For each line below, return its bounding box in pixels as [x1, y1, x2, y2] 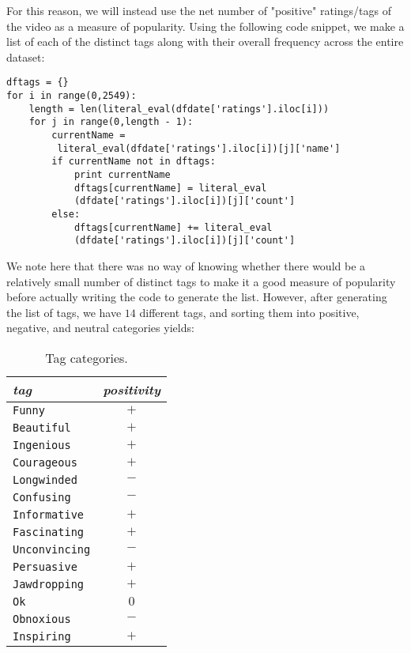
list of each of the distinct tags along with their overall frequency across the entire [6, 33, 404, 50]
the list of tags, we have [6, 304, 122, 320]
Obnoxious [13, 612, 71, 625]
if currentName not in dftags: [51, 156, 216, 168]
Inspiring [13, 629, 71, 643]
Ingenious [13, 438, 71, 451]
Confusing [13, 490, 71, 504]
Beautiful [13, 421, 71, 434]
